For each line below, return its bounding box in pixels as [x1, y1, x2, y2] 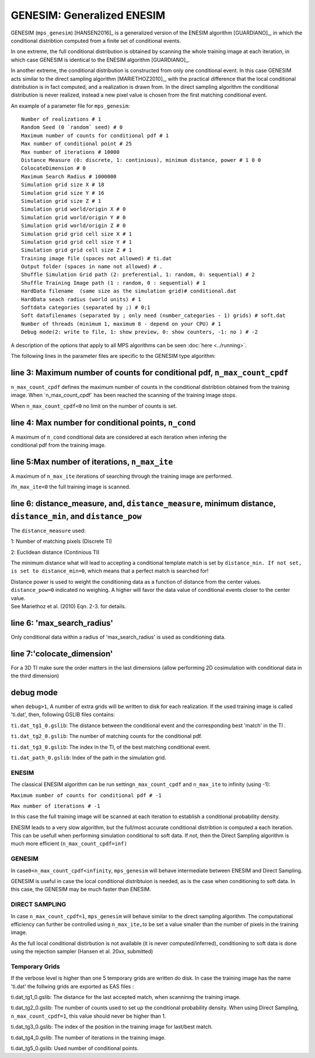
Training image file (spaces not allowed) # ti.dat [21, 255, 172, 261]
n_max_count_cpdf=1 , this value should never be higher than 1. [10, 1012, 166, 1019]
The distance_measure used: [10, 527, 86, 534]
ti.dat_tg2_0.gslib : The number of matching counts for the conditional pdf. [10, 733, 202, 740]
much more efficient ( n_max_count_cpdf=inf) [10, 840, 128, 847]
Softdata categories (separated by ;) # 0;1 [21, 304, 151, 311]
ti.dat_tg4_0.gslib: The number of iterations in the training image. [10, 1034, 166, 1041]
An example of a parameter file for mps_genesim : [10, 102, 131, 109]
